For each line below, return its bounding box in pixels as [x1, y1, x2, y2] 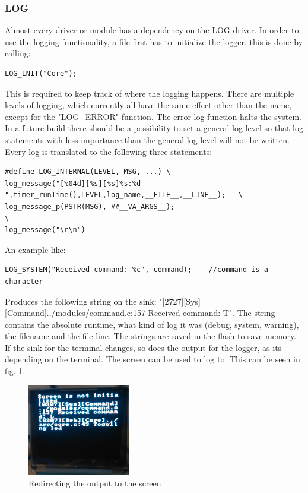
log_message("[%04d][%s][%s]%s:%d [5, 179, 141, 188]
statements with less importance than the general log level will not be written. [5, 133, 290, 146]
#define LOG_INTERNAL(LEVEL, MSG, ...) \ [5, 168, 171, 176]
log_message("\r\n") [5, 226, 86, 235]
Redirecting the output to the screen [28, 477, 161, 489]
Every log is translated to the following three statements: [5, 145, 212, 157]
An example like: [5, 243, 66, 255]
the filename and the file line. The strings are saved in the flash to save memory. [5, 330, 297, 342]
